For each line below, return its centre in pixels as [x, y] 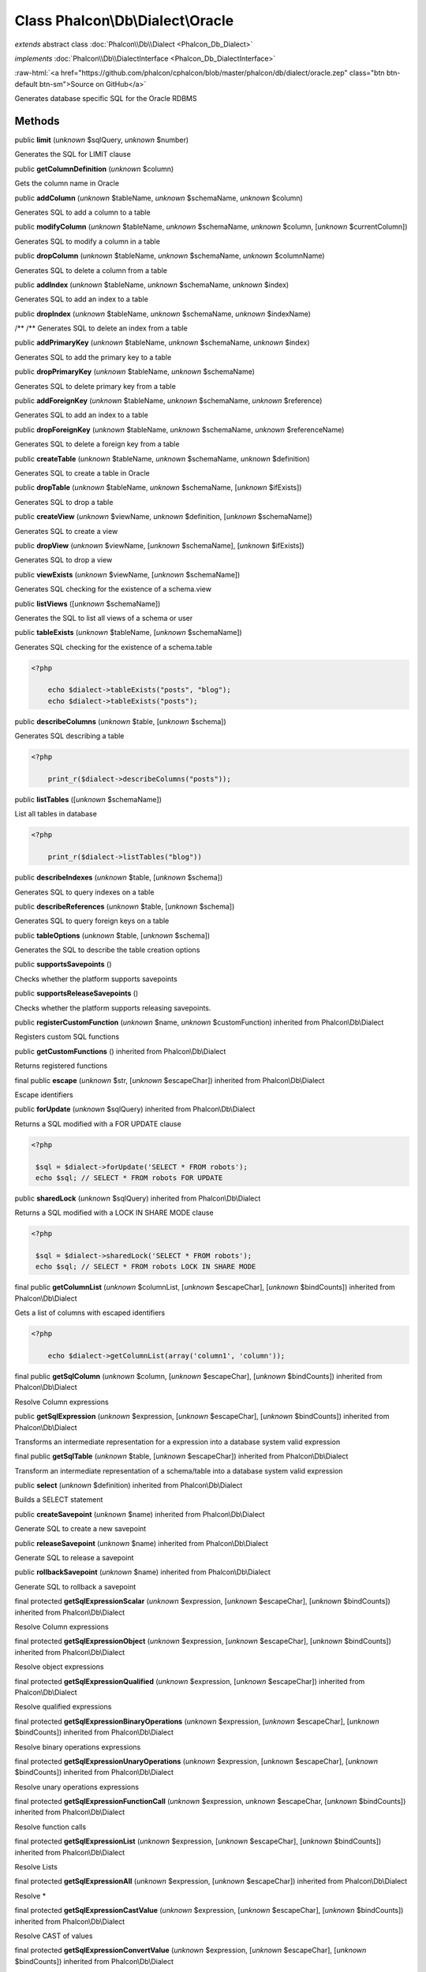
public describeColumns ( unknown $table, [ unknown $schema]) [120, 721]
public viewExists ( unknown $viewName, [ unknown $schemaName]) [127, 574]
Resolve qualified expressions [63, 1707]
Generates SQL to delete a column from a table [91, 270]
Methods [37, 121]
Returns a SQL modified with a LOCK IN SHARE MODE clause [114, 1213]
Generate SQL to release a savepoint [74, 1558]
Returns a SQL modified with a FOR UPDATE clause [98, 1123]
